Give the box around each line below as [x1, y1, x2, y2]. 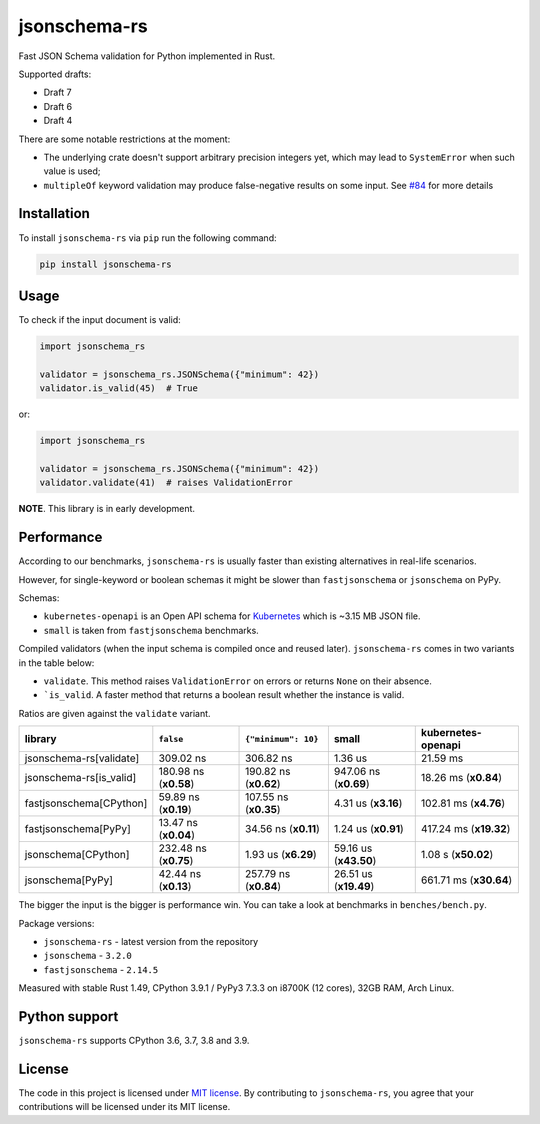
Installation [18, 205, 90, 222]
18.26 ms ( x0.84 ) [420, 771, 503, 785]
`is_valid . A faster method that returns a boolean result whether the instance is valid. [43, 689, 405, 701]
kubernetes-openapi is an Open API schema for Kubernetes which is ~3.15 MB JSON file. [43, 610, 421, 622]
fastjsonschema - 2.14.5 [43, 963, 159, 975]
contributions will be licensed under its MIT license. [18, 1101, 231, 1113]
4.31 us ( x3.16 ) [333, 796, 403, 810]
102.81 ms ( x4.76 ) [420, 796, 505, 810]
